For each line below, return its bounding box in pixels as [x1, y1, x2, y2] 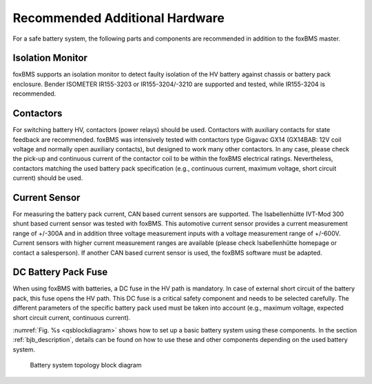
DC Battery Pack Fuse [12, 266, 108, 278]
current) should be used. [12, 174, 83, 182]
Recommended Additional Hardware [12, 10, 225, 25]
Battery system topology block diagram [30, 361, 142, 370]
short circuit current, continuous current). [12, 313, 131, 321]
